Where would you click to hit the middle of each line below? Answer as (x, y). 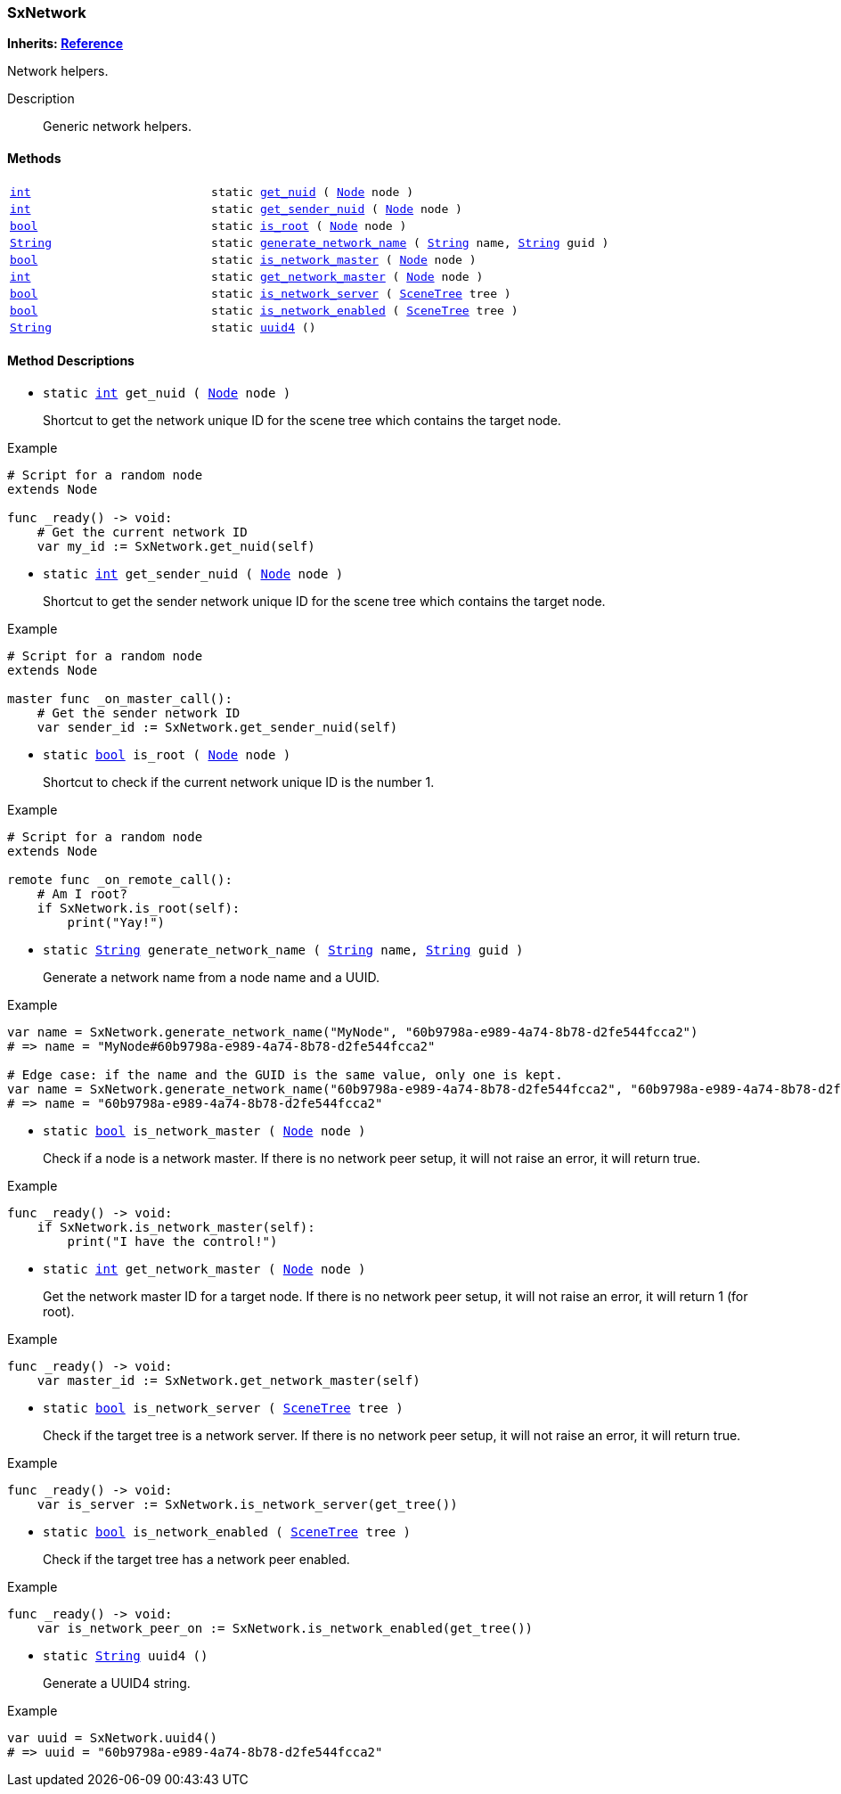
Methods (34, 158)
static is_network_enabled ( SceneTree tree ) (365, 310)
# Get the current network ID (142, 532)
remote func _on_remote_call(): (120, 879)
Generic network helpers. (117, 127)
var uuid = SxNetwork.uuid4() (113, 1737)
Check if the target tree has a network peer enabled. (196, 1559)
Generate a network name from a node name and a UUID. (211, 977)
